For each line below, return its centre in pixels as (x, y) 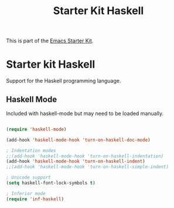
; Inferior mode (26, 193)
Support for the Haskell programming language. (64, 81)
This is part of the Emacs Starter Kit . (50, 41)
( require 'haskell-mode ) (36, 129)
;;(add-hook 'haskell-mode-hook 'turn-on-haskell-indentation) (85, 156)
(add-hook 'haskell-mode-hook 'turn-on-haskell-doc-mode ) (78, 140)
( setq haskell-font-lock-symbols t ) (51, 183)
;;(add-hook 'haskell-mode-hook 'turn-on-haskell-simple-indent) (87, 167)
